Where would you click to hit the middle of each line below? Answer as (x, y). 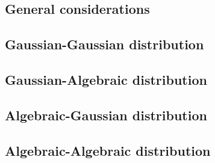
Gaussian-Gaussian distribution (104, 44)
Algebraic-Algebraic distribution (108, 150)
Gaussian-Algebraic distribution (106, 79)
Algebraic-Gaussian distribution (106, 115)
